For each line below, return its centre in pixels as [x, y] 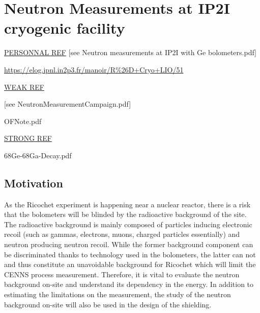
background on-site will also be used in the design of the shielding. [108, 304]
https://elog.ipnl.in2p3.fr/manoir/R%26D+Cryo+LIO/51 [94, 69]
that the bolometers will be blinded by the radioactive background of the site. [125, 214]
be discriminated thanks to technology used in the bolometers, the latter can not [130, 254]
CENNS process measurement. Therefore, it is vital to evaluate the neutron [122, 274]
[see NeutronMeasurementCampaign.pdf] [68, 104]
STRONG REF [28, 138]
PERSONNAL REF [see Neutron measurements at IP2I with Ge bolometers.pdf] [130, 52]
